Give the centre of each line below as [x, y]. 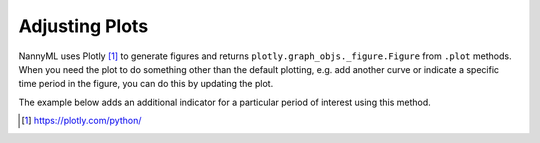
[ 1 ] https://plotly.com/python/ [81, 121]
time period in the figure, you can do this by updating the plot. [146, 84]
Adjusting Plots [83, 26]
